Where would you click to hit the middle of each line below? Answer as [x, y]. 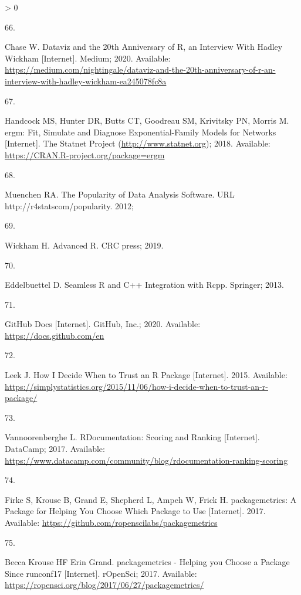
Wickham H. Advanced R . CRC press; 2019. [84, 245]
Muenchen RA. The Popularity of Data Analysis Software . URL [120, 194]
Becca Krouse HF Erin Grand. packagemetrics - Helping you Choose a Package [147, 562]
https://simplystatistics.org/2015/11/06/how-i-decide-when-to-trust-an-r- [136, 386]
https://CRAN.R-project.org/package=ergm [85, 154]
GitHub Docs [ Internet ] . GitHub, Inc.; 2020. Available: [103, 324]
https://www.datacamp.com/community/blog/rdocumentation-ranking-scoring [146, 460]
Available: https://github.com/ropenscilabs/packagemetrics [111, 522]
